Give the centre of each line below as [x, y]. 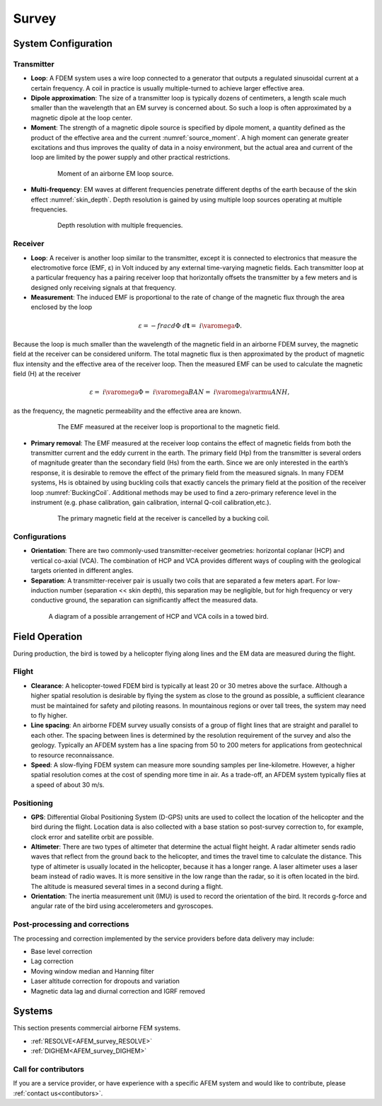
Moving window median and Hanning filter [93, 971]
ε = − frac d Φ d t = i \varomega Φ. [190, 326]
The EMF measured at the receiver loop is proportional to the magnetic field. [169, 427]
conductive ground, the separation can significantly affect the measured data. [144, 600]
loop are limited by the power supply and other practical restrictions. [130, 157]
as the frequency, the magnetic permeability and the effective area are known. [127, 411]
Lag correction [52, 961]
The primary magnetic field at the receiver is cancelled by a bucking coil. [164, 518]
